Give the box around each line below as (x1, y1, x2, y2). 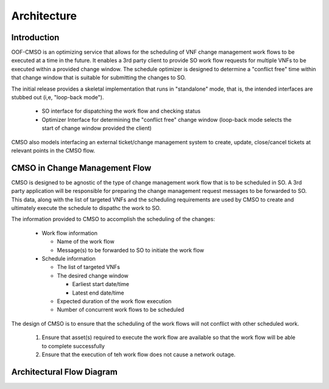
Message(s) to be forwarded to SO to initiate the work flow (57, 247, 204, 254)
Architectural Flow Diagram (11, 366, 118, 377)
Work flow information (41, 229, 97, 237)
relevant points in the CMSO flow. (11, 147, 96, 154)
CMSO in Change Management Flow (11, 163, 152, 173)
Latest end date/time (72, 289, 124, 296)
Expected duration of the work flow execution (57, 297, 172, 304)
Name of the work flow (57, 238, 115, 245)
